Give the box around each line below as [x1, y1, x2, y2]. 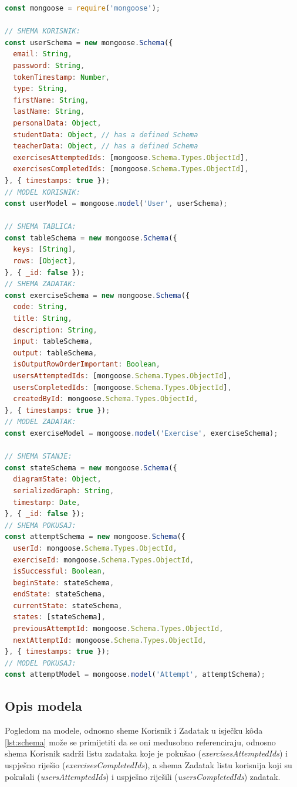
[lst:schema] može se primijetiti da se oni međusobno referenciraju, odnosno [5, 735, 276, 748]
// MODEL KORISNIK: [5, 188, 80, 196]
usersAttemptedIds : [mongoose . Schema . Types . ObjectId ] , [13, 372, 232, 380]
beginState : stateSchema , [13, 578, 114, 587]
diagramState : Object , [13, 475, 102, 484]
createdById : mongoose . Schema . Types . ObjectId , [13, 395, 198, 403]
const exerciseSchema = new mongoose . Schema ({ [5, 291, 190, 300]
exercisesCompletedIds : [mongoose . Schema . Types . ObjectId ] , [13, 165, 249, 174]
